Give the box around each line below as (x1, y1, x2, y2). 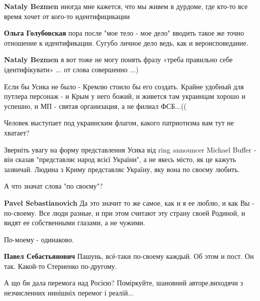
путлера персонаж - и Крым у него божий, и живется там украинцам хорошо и (4, 91, 245, 101)
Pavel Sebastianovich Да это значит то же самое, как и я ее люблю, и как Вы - (4, 197, 254, 208)
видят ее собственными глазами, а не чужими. (4, 217, 145, 228)
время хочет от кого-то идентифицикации (4, 11, 130, 21)
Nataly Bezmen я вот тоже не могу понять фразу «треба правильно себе (4, 54, 233, 65)
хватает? (4, 127, 30, 137)
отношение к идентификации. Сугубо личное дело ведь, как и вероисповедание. (4, 37, 248, 48)
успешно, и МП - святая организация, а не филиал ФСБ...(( (4, 100, 187, 111)
